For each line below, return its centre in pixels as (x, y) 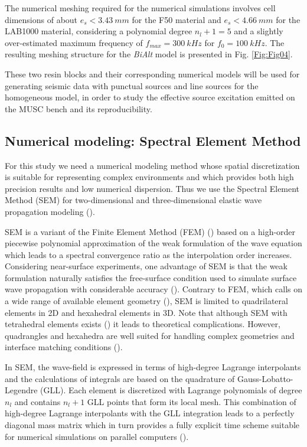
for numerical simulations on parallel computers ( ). (97, 436)
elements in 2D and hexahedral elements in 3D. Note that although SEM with (146, 312)
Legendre (21, 390)
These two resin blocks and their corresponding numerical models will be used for (152, 74)
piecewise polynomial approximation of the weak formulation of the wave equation (153, 243)
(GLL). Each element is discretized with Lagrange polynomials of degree (171, 390)
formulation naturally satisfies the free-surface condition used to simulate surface (151, 277)
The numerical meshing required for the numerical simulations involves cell (140, 8)
